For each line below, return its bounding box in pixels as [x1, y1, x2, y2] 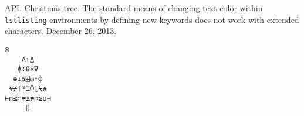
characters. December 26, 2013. [5, 25, 117, 37]
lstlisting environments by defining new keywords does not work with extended [5, 13, 299, 25]
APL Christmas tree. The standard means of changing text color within [5, 2, 263, 13]
